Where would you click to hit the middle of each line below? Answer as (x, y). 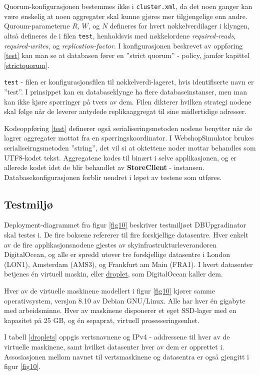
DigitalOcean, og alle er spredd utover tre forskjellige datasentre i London (117, 254)
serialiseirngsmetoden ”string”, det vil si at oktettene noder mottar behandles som (130, 147)
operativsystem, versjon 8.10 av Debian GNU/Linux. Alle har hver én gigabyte (125, 300)
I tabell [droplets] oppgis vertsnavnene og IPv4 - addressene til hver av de (117, 337)
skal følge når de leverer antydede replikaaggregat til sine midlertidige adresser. (125, 111)
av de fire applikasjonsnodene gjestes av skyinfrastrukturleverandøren (110, 244)
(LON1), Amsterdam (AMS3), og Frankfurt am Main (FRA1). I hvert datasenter (128, 264)
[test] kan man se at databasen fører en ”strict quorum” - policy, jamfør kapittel (127, 55)
